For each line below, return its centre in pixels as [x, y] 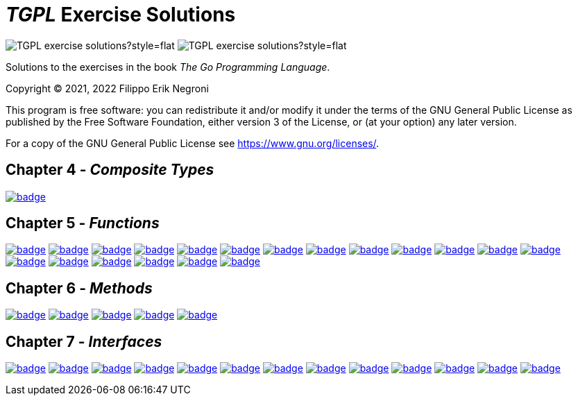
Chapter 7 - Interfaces [84, 341]
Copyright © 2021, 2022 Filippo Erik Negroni [107, 88]
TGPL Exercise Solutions [121, 15]
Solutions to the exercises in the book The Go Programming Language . [168, 67]
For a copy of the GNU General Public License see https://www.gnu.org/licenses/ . [193, 143]
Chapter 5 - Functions [83, 223]
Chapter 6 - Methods [79, 288]
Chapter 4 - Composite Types [110, 170]
